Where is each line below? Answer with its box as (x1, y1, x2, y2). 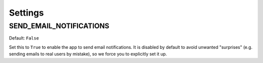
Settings (9, 7, 44, 18)
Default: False (9, 35, 39, 41)
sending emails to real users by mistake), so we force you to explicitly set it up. (9, 51, 168, 57)
